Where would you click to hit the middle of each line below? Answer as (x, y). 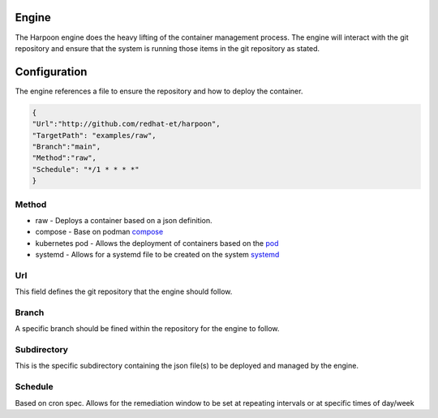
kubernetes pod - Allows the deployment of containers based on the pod (157, 243)
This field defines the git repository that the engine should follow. (124, 291)
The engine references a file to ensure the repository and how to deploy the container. (159, 91)
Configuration (51, 72)
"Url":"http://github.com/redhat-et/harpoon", (126, 124)
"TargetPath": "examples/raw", (94, 135)
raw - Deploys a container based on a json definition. (124, 220)
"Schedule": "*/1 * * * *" (86, 169)
